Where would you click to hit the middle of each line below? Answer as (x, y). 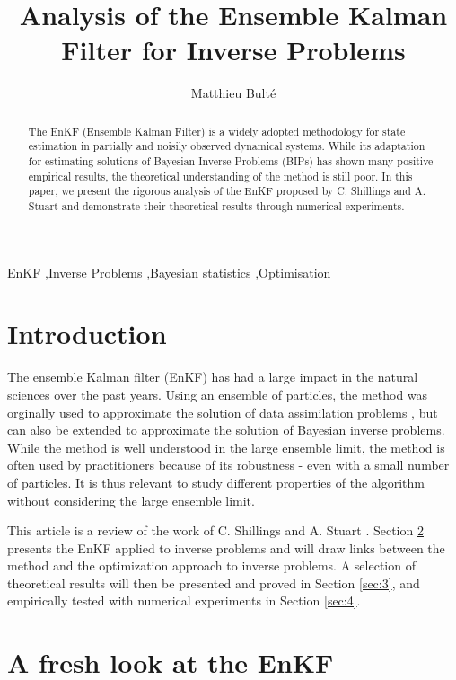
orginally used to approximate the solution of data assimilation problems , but (223, 412)
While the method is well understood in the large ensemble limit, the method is (226, 447)
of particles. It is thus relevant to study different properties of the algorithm (216, 482)
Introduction (87, 334)
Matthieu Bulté (233, 93)
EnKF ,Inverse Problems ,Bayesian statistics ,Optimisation (169, 272)
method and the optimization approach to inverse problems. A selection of (211, 565)
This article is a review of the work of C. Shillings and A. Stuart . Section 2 (215, 530)
